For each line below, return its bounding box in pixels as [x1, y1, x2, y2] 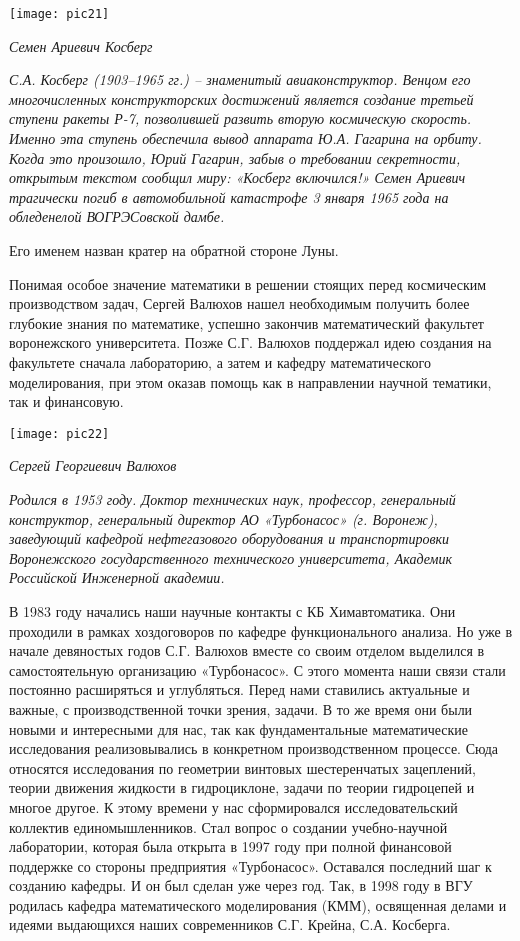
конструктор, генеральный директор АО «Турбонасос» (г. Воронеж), [9, 508, 438, 529]
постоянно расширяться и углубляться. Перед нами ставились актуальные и [9, 679, 470, 700]
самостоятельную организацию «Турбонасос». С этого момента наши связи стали [9, 659, 506, 680]
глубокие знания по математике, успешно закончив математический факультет [9, 312, 484, 333]
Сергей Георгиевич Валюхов [9, 455, 177, 476]
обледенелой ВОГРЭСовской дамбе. [9, 206, 225, 227]
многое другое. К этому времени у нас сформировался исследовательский [9, 796, 458, 817]
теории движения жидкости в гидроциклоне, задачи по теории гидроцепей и [9, 777, 475, 798]
